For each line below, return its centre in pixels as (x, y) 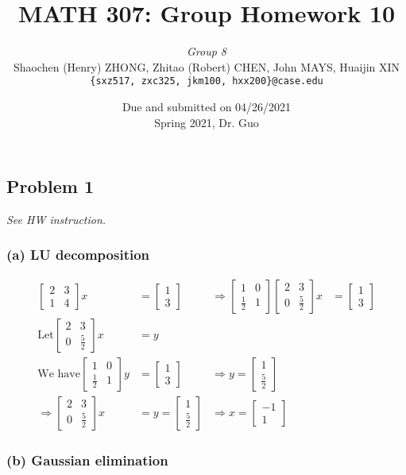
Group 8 (207, 51)
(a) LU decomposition (78, 255)
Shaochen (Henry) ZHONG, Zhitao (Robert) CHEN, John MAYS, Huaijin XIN (207, 66)
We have (59, 374)
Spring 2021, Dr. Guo (207, 122)
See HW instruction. (56, 219)
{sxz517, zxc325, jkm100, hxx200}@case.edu (207, 81)
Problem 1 (50, 186)
